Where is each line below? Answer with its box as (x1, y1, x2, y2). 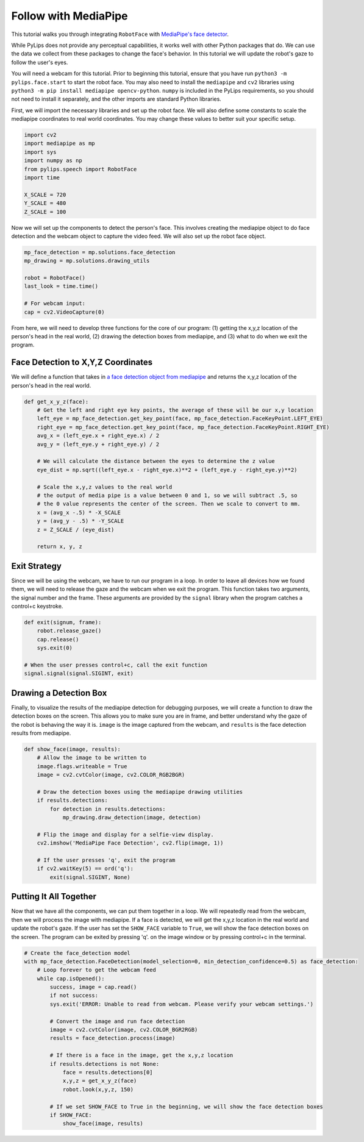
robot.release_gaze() (37, 627, 102, 634)
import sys (24, 148, 57, 155)
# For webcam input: (24, 300, 85, 307)
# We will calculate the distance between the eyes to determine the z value (37, 458, 276, 465)
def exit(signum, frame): (24, 619, 102, 626)
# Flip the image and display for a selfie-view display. (37, 831, 214, 838)
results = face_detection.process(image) (49, 1035, 176, 1042)
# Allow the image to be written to (37, 754, 146, 762)
